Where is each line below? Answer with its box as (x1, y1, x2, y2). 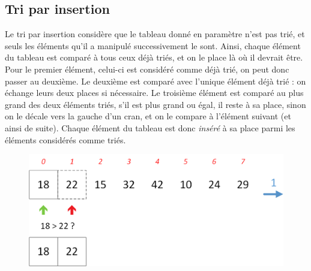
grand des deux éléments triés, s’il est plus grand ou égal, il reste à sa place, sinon (5, 98, 306, 110)
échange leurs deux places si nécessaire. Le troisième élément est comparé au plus (5, 86, 304, 99)
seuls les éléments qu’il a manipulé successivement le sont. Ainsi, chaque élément (5, 39, 301, 52)
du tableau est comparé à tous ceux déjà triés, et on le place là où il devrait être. (5, 51, 303, 64)
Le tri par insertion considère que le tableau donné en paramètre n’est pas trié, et (5, 28, 305, 40)
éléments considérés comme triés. (5, 133, 126, 146)
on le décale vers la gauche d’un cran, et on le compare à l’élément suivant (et (5, 110, 291, 122)
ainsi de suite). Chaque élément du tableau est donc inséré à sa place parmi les (5, 121, 295, 134)
